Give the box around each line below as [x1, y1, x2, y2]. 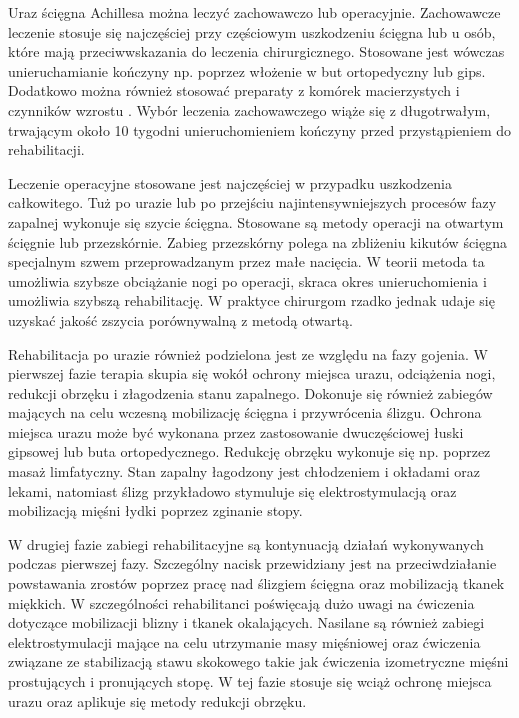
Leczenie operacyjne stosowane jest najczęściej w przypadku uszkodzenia [8, 172, 452, 193]
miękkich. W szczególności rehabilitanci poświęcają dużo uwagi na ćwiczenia [8, 592, 475, 613]
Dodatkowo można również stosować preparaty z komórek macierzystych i [8, 80, 460, 101]
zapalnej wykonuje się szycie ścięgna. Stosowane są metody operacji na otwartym [8, 211, 504, 232]
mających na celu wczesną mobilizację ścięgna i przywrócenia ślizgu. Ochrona [8, 402, 482, 423]
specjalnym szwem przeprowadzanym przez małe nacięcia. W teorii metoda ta [8, 251, 485, 272]
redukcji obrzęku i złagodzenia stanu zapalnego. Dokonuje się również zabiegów [8, 382, 493, 403]
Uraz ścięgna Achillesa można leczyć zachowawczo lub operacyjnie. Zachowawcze [8, 2, 501, 22]
